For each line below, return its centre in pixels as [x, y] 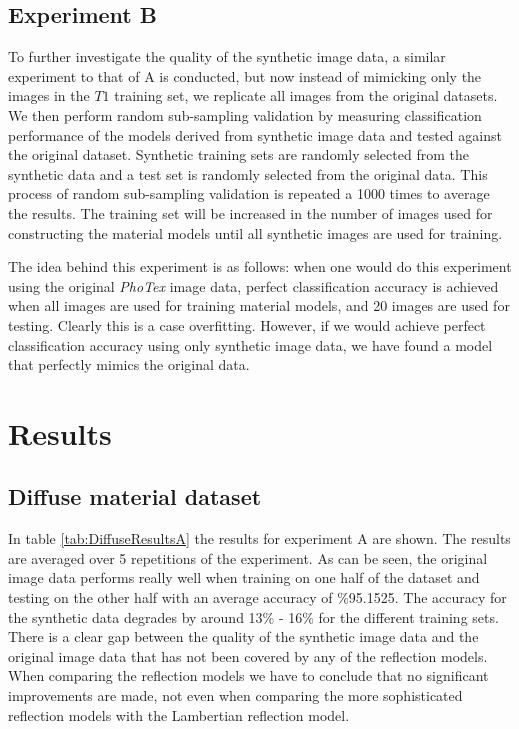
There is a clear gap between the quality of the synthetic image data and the [243, 636]
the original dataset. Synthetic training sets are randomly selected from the [238, 154]
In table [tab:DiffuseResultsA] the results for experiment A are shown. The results [259, 538]
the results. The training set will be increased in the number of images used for [250, 212]
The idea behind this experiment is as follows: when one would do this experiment [260, 266]
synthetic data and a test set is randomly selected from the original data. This [248, 173]
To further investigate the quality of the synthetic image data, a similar [227, 56]
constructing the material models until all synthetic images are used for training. [255, 232]
